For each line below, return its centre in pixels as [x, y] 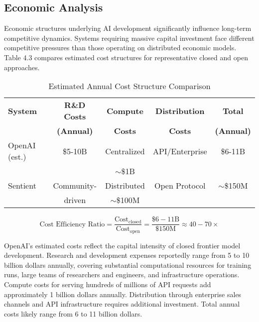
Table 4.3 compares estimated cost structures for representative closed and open [126, 57]
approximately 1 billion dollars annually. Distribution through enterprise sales [123, 294]
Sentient [22, 186]
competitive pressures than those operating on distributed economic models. [120, 48]
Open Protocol [180, 186]
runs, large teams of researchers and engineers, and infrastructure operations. [122, 274]
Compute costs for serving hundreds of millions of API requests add [108, 284]
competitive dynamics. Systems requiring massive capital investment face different [129, 38]
